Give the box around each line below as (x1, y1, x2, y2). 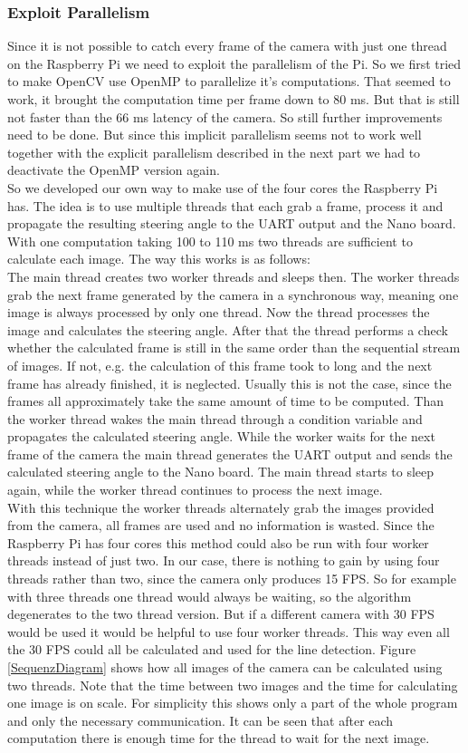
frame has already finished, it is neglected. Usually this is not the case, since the (7, 373, 452, 392)
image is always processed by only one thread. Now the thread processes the (7, 303, 430, 322)
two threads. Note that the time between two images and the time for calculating (7, 675, 458, 694)
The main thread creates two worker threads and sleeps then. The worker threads (7, 266, 460, 285)
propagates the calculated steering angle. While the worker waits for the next (7, 427, 435, 446)
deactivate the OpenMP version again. (7, 160, 220, 179)
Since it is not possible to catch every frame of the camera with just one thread (7, 36, 447, 55)
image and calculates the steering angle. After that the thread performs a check (7, 320, 448, 339)
